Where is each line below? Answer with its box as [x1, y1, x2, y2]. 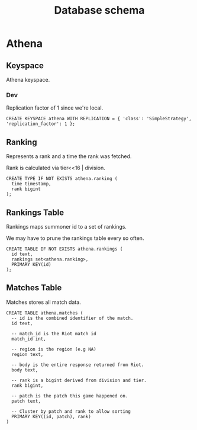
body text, [11, 367, 38, 373]
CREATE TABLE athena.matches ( [6, 310, 83, 316]
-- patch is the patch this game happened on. [11, 393, 128, 399]
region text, [11, 351, 44, 357]
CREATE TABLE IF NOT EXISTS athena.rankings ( [6, 246, 123, 252]
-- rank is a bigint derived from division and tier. [11, 377, 147, 383]
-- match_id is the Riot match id [11, 330, 96, 336]
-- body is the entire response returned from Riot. [11, 362, 144, 368]
